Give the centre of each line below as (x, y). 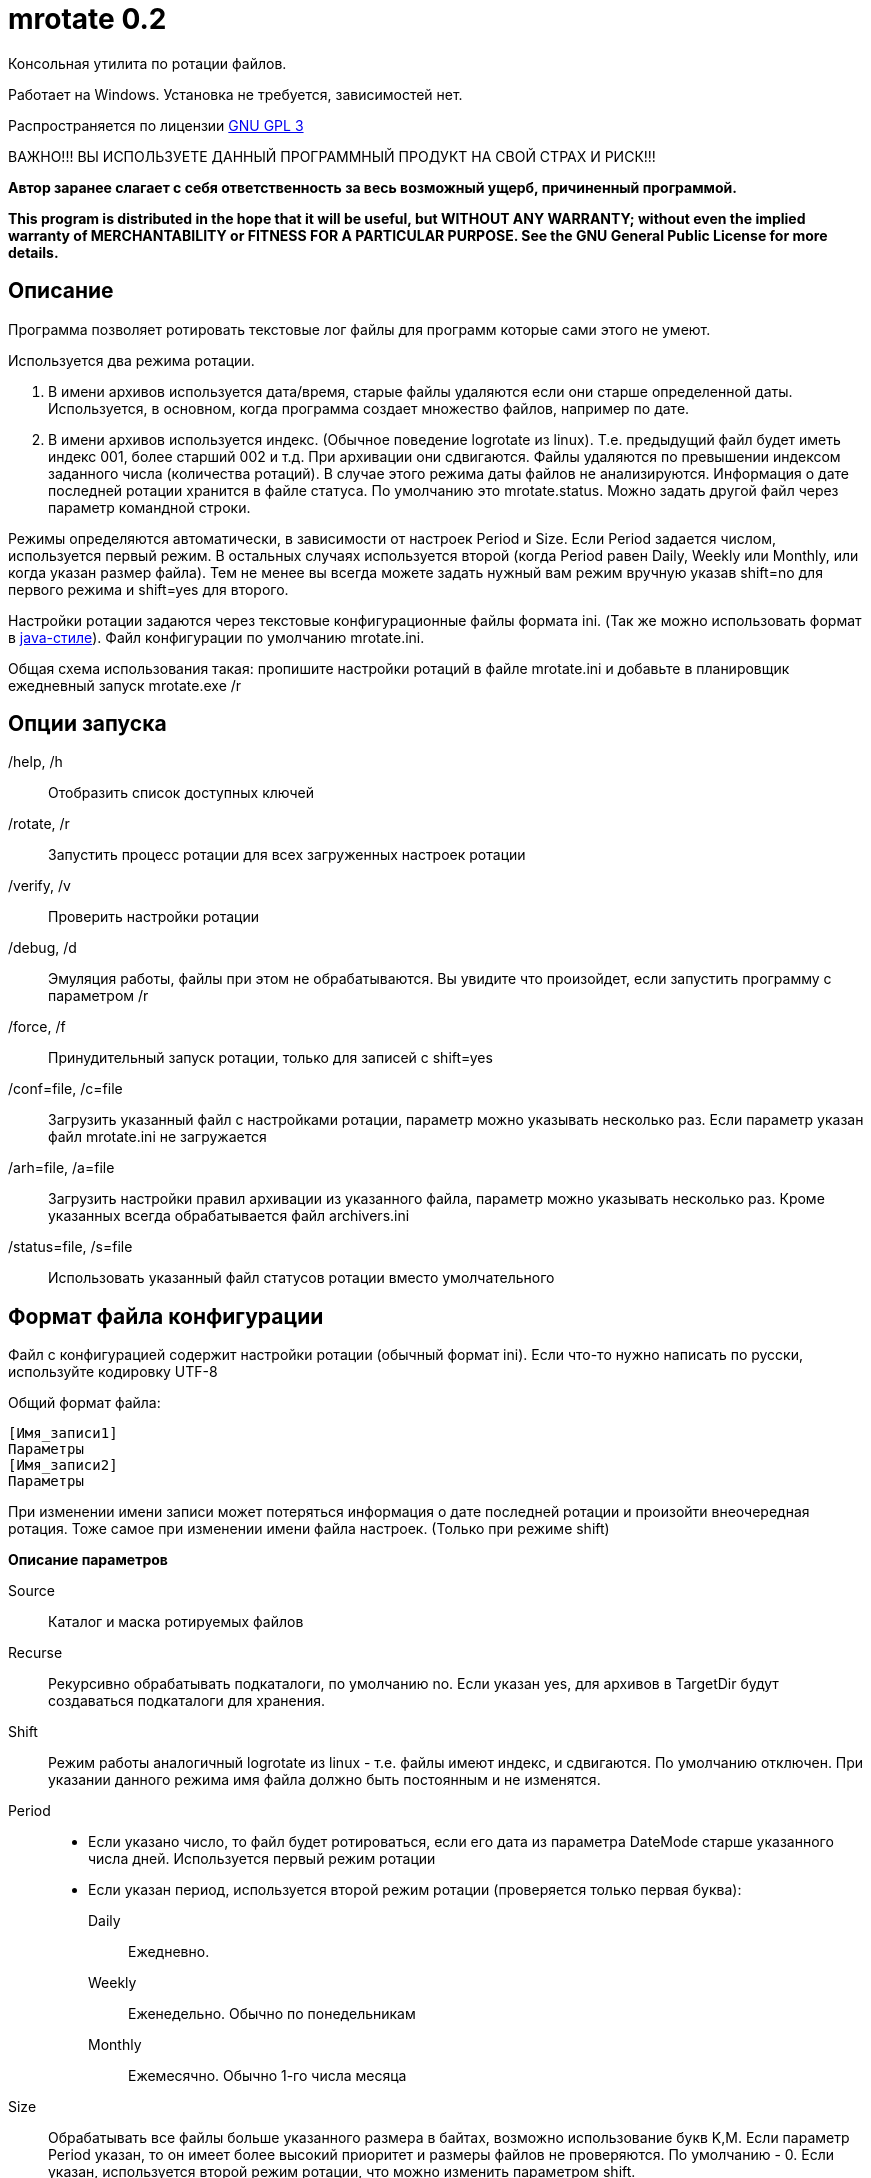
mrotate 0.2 (87, 19)
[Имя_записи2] (63, 1465)
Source (31, 1591)
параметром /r (98, 996)
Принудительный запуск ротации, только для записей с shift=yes (270, 1058)
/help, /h (35, 762)
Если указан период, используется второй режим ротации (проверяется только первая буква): (415, 1890)
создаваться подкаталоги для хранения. (187, 1701)
